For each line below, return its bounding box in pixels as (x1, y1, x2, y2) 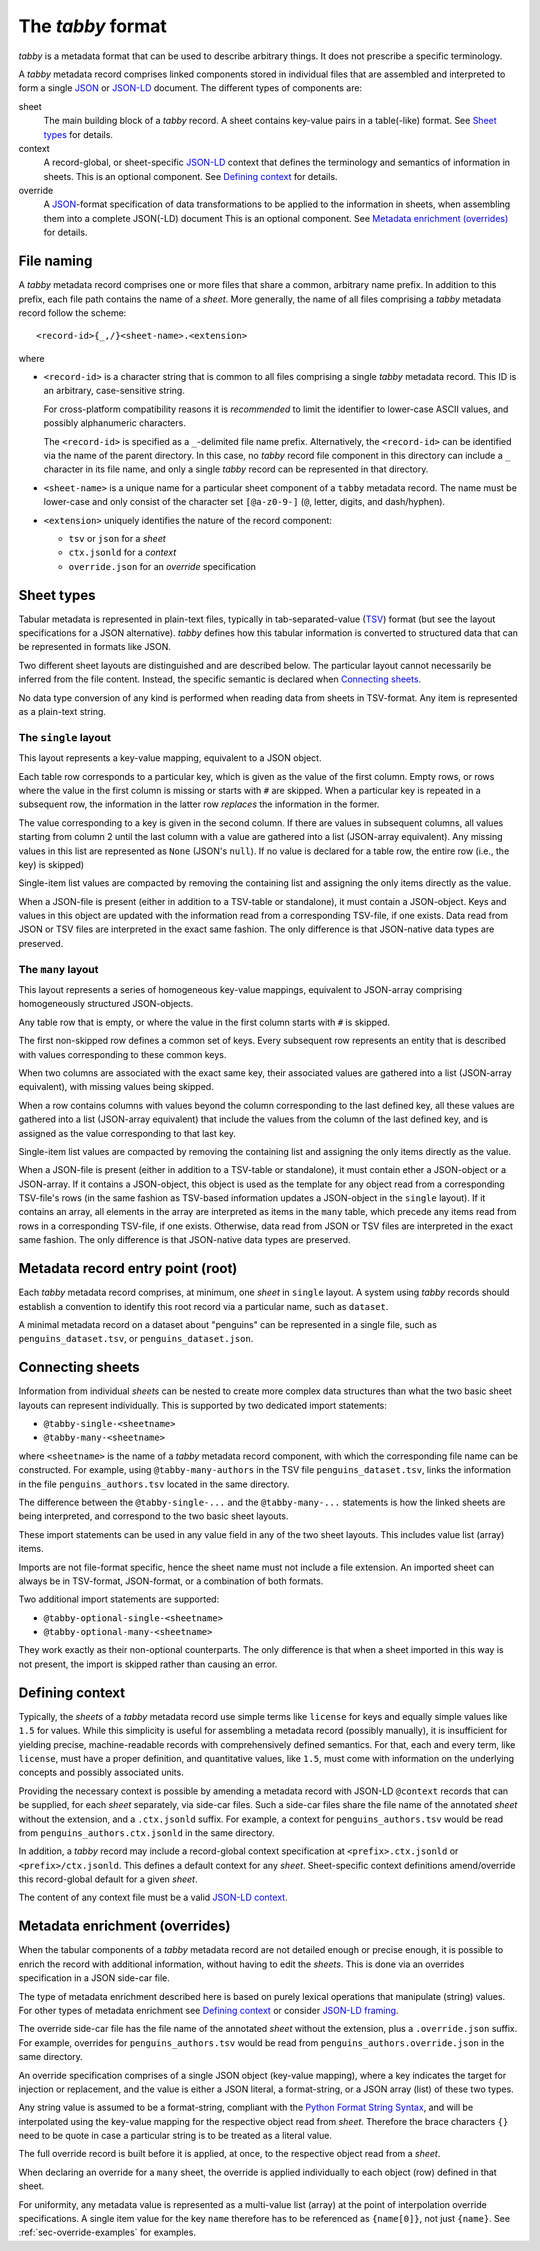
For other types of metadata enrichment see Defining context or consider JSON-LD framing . (18, 2004, 399, 2016)
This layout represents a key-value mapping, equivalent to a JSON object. (18, 752, 322, 764)
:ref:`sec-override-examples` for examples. (18, 2226, 197, 2239)
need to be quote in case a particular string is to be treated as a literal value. (18, 2130, 332, 2142)
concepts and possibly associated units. (18, 1766, 184, 1779)
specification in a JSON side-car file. (18, 1972, 170, 1984)
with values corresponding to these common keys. (18, 1048, 227, 1060)
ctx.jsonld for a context (68, 546, 177, 559)
